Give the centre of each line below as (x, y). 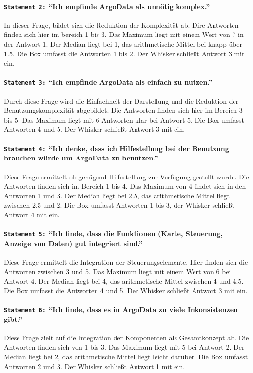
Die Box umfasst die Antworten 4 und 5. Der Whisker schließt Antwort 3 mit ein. (126, 290)
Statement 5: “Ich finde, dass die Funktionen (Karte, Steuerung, (113, 234)
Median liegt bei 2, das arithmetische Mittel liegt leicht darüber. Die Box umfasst (126, 356)
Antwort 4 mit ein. (32, 214)
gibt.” (13, 319)
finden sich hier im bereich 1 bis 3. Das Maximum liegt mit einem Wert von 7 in (124, 34)
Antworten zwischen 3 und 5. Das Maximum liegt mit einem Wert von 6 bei (117, 271)
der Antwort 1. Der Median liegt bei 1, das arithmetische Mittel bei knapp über (123, 44)
